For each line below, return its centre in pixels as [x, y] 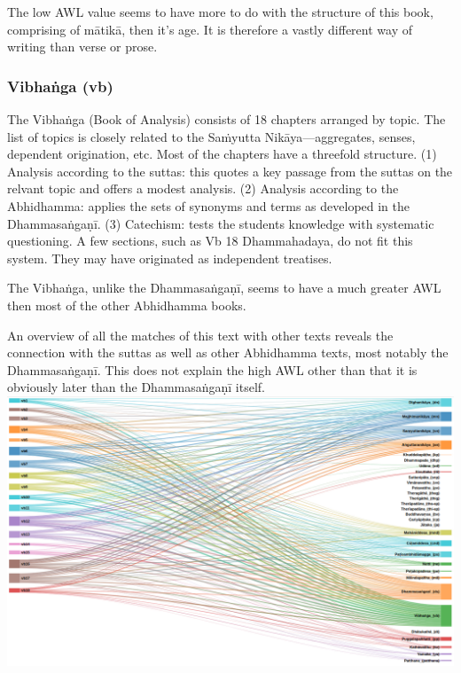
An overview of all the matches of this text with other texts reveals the [200, 335]
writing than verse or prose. [82, 47]
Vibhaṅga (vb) [60, 86]
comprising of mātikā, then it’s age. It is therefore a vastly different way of [210, 29]
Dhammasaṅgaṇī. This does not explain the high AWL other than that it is [212, 369]
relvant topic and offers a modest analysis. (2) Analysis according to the [203, 188]
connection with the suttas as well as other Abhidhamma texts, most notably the [228, 352]
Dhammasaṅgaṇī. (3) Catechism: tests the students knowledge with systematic [221, 223]
